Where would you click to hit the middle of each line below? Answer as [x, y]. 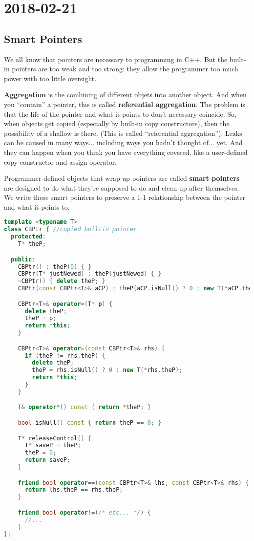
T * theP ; [32, 244]
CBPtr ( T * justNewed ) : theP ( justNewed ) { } [90, 274]
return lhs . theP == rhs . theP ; [74, 490]
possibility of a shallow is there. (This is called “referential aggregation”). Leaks [123, 133]
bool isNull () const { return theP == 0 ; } [90, 423]
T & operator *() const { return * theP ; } [84, 407]
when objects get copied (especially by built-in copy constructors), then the [117, 123]
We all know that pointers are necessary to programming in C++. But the [116, 59]
